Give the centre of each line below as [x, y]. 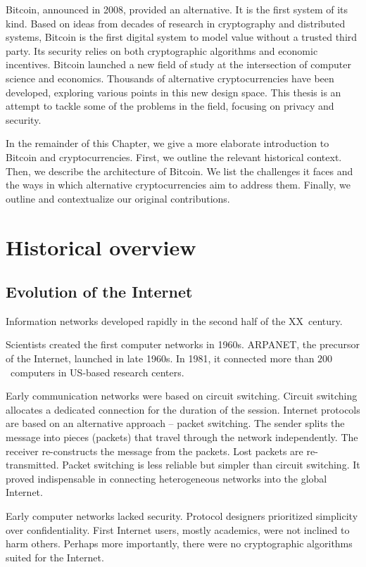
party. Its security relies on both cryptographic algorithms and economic [162, 50]
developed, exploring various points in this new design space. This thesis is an [173, 92]
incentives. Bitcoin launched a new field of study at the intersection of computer [178, 64]
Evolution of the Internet [99, 292]
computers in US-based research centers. [97, 372]
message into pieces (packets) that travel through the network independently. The [182, 437]
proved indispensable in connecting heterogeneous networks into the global [166, 478]
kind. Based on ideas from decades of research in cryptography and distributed [176, 23]
